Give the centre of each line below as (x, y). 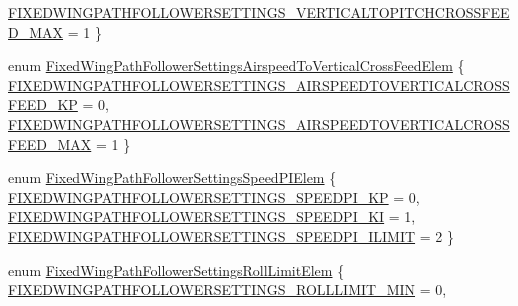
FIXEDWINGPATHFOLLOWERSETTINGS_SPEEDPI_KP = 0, (214, 196)
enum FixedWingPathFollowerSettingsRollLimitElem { (176, 269)
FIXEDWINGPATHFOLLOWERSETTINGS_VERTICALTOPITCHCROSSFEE (259, 12)
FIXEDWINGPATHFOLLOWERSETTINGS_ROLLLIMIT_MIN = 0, (227, 289)
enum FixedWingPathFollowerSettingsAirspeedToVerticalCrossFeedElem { (236, 65)
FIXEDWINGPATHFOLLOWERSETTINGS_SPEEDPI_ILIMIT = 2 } (231, 235)
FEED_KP (43, 104)
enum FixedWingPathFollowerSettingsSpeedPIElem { (172, 177)
